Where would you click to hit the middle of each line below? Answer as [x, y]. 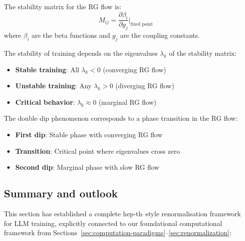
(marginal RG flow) [128, 102]
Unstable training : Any [54, 86]
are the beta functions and [71, 35]
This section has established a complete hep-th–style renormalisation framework [122, 213]
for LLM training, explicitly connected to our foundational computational [113, 223]
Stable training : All [47, 69]
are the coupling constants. [160, 35]
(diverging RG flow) [145, 86]
